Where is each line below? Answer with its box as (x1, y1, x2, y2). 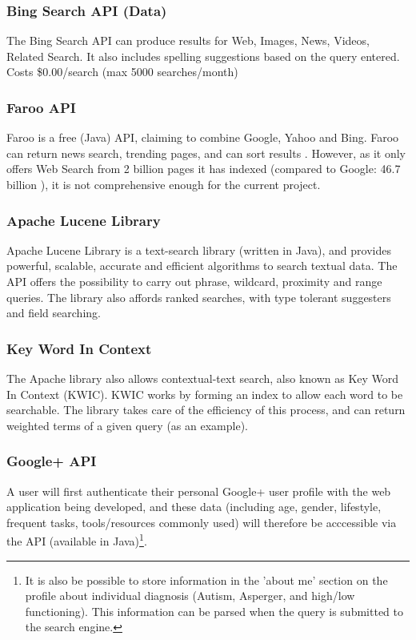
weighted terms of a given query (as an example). (6, 417, 248, 433)
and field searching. (6, 304, 101, 321)
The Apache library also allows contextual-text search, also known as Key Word (6, 370, 399, 386)
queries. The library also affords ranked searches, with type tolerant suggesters (6, 288, 391, 305)
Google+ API (6, 451, 97, 471)
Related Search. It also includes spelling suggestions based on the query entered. (6, 47, 400, 64)
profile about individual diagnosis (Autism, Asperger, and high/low (25, 587, 355, 604)
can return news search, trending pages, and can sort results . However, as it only (6, 144, 406, 161)
